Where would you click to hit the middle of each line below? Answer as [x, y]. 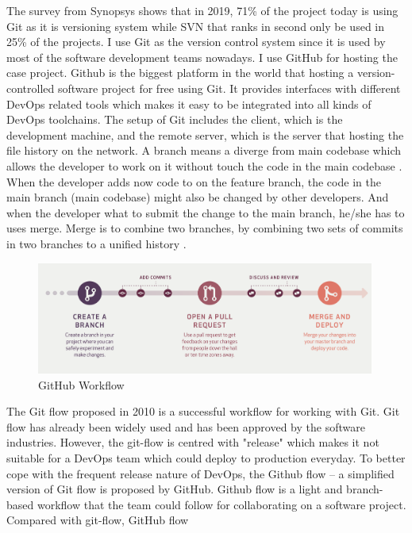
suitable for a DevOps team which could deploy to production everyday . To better [206, 457]
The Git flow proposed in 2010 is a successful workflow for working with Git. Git [203, 411]
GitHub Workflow [81, 384]
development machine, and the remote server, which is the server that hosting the [205, 134]
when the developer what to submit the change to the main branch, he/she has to [206, 212]
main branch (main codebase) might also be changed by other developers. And [198, 197]
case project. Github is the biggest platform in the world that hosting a [180, 73]
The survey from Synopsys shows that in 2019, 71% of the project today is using [202, 10]
